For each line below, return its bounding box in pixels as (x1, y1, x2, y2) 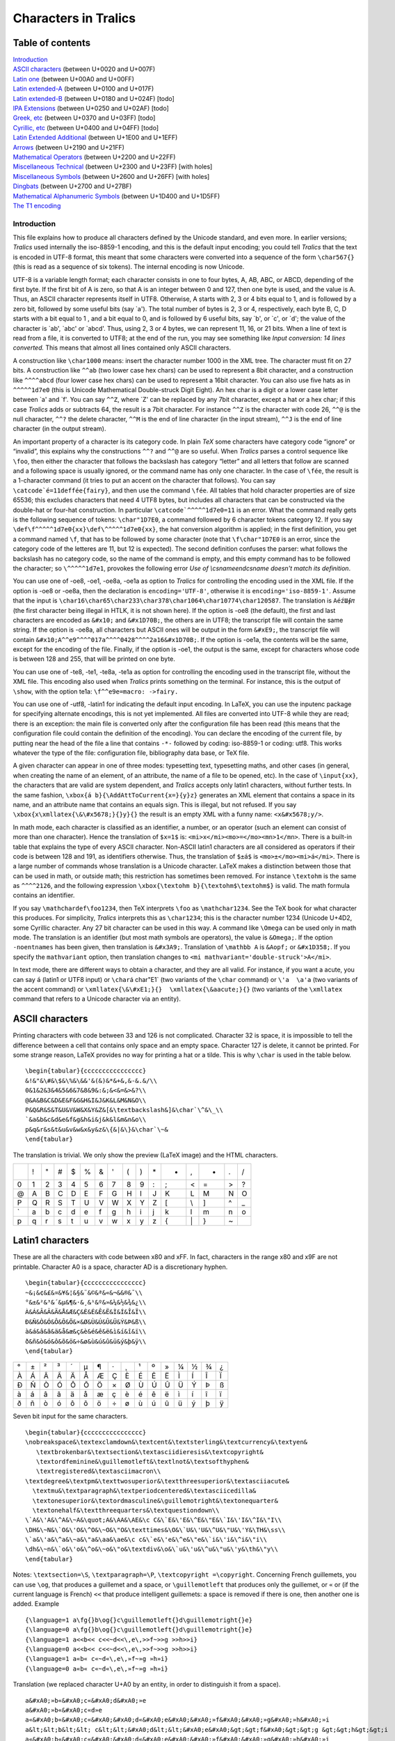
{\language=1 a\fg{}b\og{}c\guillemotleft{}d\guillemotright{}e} (25, 1616, 253, 1624)
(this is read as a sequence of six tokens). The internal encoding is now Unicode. (13, 263, 245, 271)
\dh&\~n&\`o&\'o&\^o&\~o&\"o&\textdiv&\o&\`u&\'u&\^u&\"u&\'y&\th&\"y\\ (25, 1545, 278, 1553)
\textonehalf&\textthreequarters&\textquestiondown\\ (32, 1506, 220, 1514)
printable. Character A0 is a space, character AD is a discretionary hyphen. (13, 1263, 228, 1271)
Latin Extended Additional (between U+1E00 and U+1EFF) (13, 133, 178, 142)
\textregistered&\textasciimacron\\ (35, 1467, 161, 1476)
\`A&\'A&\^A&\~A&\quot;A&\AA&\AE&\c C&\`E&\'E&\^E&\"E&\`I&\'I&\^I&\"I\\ (25, 1516, 282, 1524)
